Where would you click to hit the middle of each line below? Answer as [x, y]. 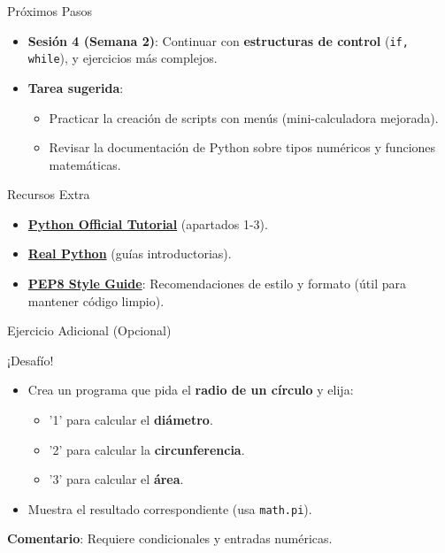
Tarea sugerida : [76, 87]
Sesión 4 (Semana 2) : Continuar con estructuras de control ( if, [218, 40]
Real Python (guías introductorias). [130, 253]
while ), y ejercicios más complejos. [123, 58]
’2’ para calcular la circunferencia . [147, 449]
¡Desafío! [31, 360]
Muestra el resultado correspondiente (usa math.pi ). [170, 508]
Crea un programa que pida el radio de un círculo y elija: [191, 390]
